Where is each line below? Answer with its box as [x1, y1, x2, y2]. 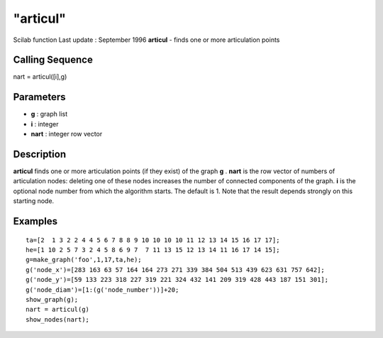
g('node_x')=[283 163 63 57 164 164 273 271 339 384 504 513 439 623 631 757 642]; [26, 266, 326, 273]
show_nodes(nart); [26, 315, 90, 323]
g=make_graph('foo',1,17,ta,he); [26, 256, 142, 264]
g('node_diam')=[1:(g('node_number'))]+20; [26, 285, 179, 294]
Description [13, 148, 67, 160]
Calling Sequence [13, 54, 94, 66]
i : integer [30, 119, 59, 128]
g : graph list [30, 110, 68, 119]
